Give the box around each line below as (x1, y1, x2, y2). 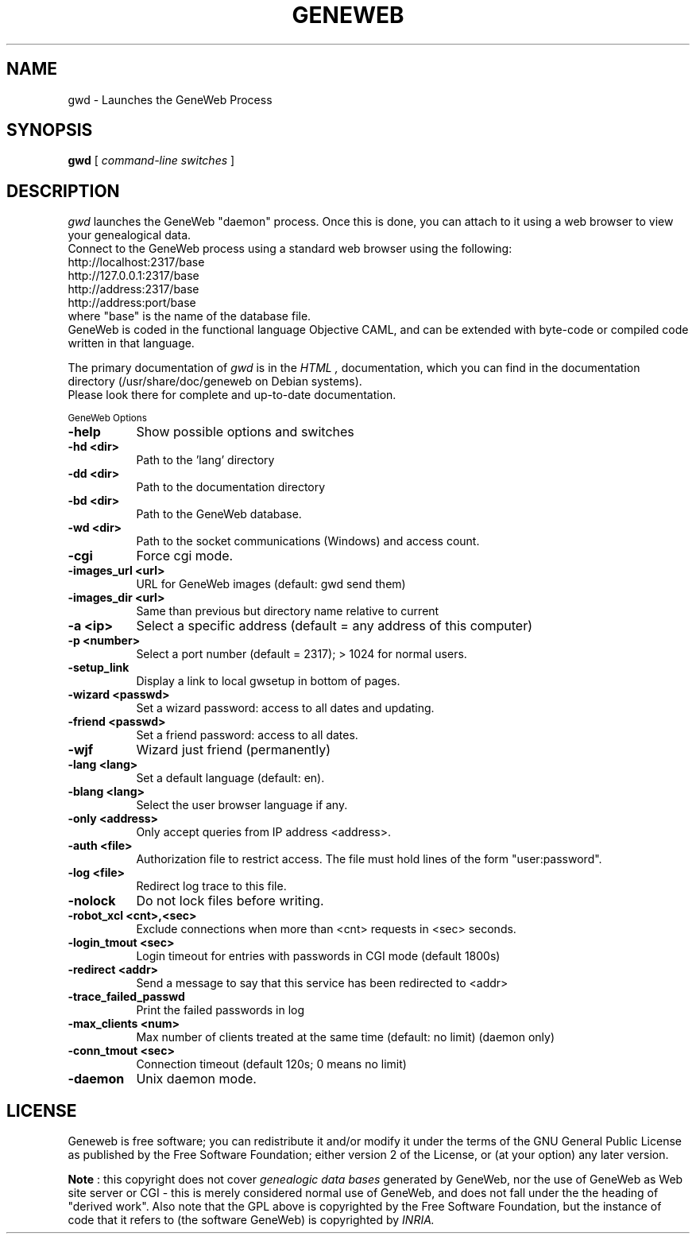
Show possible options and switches (136, 424, 354, 440)
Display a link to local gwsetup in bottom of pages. (136, 674, 400, 688)
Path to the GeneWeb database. (136, 507, 302, 521)
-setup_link (68, 661, 130, 675)
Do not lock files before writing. (136, 893, 324, 909)
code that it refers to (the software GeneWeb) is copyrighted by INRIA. (68, 1213, 435, 1227)
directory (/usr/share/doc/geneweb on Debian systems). (68, 374, 362, 389)
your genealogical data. (68, 228, 191, 242)
